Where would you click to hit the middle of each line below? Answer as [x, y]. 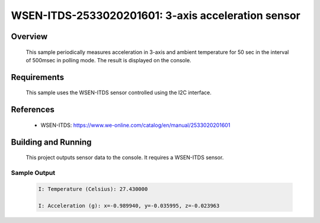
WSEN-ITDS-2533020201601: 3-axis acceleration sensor [156, 15]
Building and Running [51, 142]
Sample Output [33, 173]
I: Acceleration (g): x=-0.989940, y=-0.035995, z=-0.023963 [129, 206]
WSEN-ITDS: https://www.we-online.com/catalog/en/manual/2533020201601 [135, 125]
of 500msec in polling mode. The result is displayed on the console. [109, 60]
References [33, 110]
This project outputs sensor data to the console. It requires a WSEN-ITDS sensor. [125, 158]
